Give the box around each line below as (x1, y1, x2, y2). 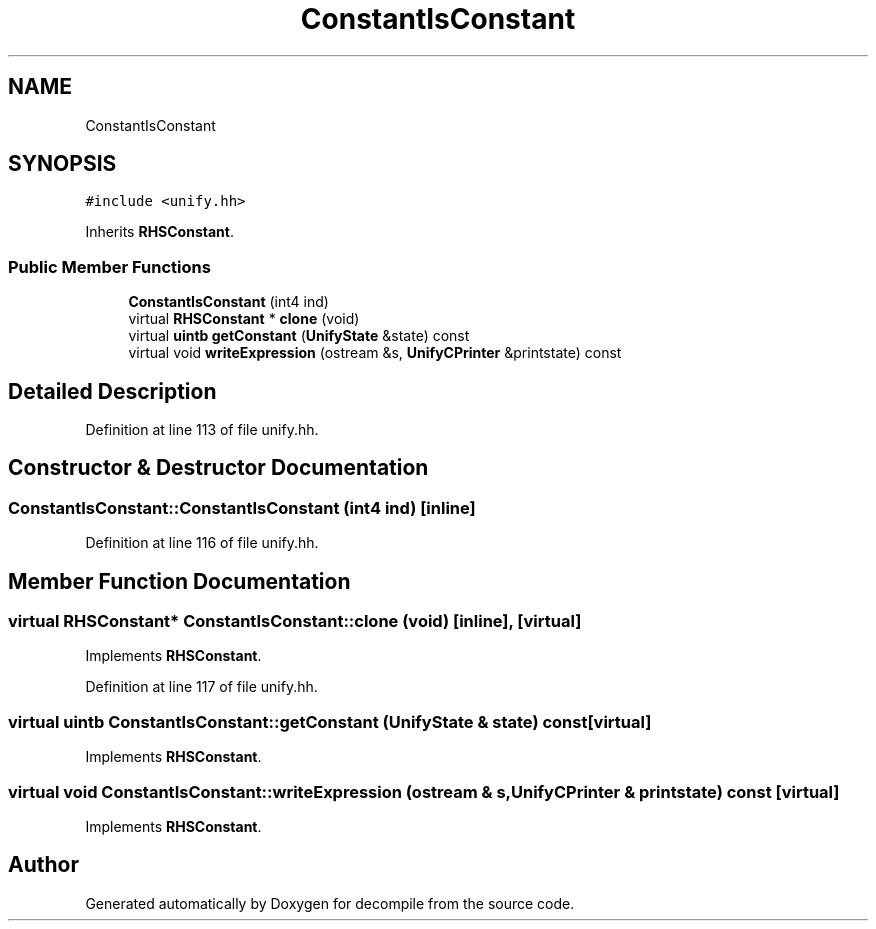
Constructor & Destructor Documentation (8, 455, 429, 481)
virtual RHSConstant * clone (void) (128, 310, 360, 328)
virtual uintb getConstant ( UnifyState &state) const (128, 327, 470, 345)
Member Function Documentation (8, 568, 351, 594)
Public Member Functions (8, 256, 211, 277)
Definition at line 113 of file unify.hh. (85, 421, 319, 439)
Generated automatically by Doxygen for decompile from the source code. (85, 894, 575, 912)
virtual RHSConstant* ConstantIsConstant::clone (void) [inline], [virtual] (8, 611, 582, 632)
